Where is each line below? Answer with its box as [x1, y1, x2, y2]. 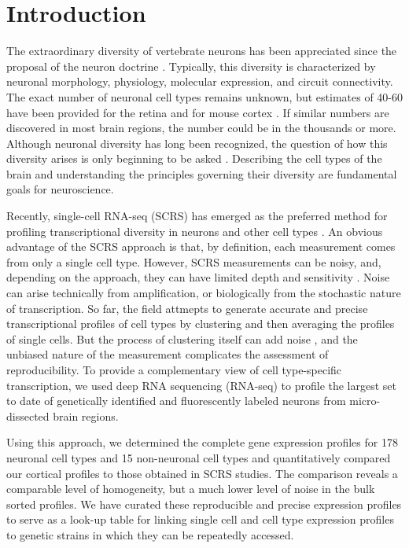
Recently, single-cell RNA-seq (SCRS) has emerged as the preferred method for [6, 208, 388, 224]
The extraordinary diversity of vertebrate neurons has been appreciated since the [6, 42, 397, 59]
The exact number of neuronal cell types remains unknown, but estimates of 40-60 [6, 88, 403, 105]
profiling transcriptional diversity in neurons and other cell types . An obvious [6, 223, 383, 239]
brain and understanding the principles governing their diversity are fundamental [6, 165, 397, 182]
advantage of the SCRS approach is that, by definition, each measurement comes [6, 238, 396, 255]
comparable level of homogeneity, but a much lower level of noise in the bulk [6, 480, 375, 497]
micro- [349, 392, 381, 409]
